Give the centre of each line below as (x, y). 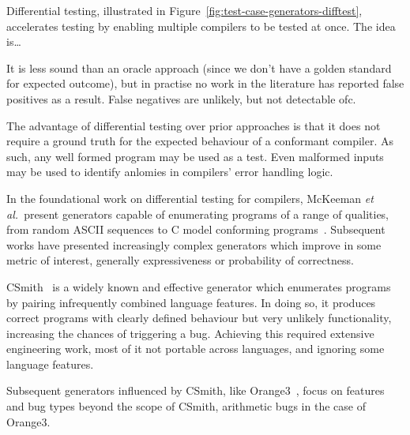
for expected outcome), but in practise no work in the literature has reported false (205, 83)
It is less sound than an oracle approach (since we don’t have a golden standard (199, 67)
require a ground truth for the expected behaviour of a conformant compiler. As (200, 141)
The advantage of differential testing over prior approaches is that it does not (194, 125)
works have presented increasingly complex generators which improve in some (194, 244)
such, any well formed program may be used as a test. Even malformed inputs (195, 156)
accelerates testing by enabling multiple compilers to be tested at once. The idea (201, 26)
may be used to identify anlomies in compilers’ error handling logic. (170, 172)
